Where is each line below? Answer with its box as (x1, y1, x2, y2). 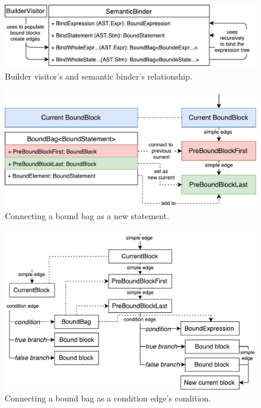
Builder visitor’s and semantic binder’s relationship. (5, 69, 193, 82)
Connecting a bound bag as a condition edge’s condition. (5, 392, 211, 404)
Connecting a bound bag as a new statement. (5, 210, 170, 222)
